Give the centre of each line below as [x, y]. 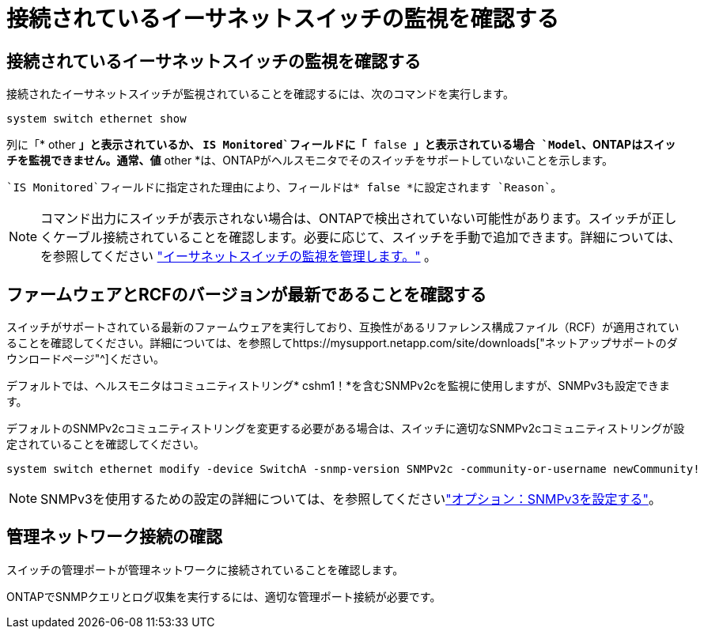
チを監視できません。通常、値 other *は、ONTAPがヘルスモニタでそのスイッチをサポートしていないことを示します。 [310, 161]
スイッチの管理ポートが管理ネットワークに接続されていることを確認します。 [205, 569]
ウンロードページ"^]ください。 [85, 359]
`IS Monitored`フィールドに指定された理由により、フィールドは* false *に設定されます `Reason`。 [284, 188]
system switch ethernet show [97, 119]
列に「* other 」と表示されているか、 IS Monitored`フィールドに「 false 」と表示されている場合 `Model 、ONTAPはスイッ [341, 145]
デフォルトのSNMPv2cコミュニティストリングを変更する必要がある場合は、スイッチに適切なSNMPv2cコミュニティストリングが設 [346, 429]
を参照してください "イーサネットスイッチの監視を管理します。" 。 [239, 257]
